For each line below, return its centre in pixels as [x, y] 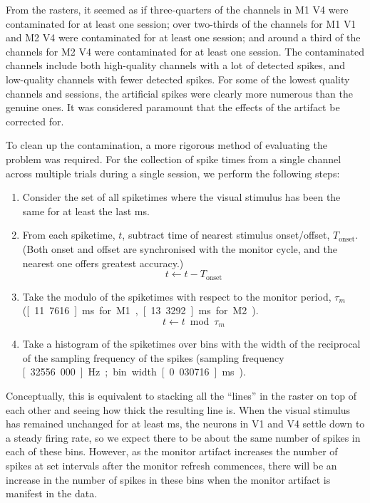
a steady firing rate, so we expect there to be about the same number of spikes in [183, 437]
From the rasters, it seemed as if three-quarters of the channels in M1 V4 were [177, 9]
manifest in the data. [52, 493]
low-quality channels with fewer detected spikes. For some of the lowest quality [178, 79]
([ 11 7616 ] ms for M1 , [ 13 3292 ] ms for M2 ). [140, 310]
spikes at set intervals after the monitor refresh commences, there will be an [171, 465]
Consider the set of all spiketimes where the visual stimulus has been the [181, 197]
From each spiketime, [69, 235]
